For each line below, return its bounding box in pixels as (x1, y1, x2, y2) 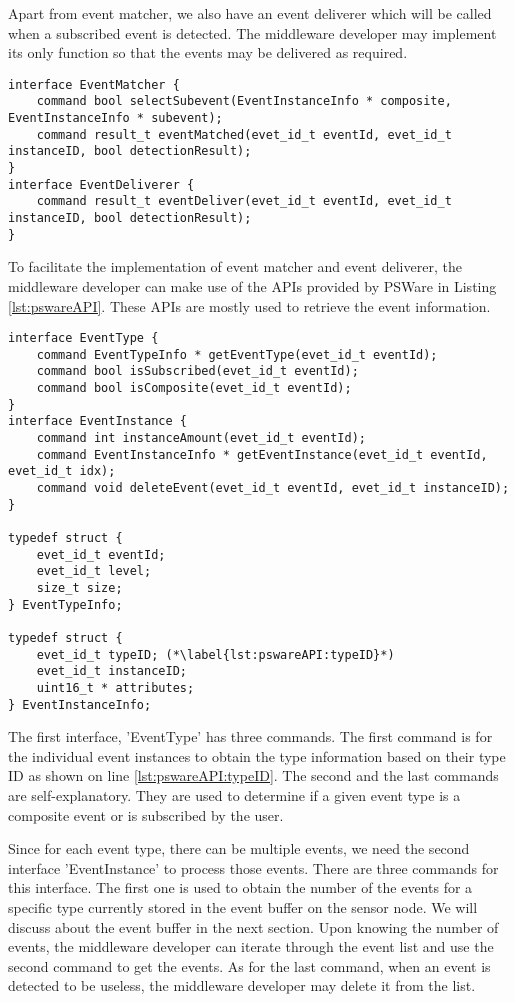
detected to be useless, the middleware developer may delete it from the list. (8, 975, 476, 996)
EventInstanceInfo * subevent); (8, 111, 223, 126)
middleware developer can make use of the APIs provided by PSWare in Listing (8, 275, 497, 296)
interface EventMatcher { (8, 77, 180, 92)
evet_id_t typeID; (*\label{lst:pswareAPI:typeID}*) (36, 647, 395, 662)
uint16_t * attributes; (36, 680, 195, 695)
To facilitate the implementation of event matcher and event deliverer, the (8, 256, 462, 277)
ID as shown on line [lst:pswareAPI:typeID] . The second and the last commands (8, 765, 499, 786)
